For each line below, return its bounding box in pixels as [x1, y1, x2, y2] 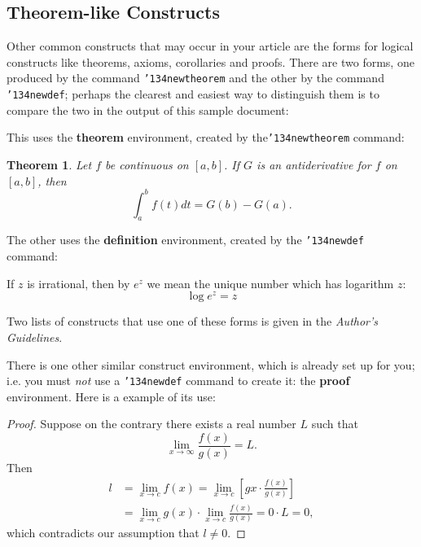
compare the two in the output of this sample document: [7, 101, 289, 118]
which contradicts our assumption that [7, 524, 200, 541]
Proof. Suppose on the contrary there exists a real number [7, 415, 296, 432]
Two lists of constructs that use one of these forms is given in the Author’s [7, 313, 379, 330]
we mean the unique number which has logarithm [147, 274, 394, 291]
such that [311, 415, 358, 432]
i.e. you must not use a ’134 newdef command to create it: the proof [7, 372, 350, 389]
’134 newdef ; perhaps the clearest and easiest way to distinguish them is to [7, 85, 379, 103]
